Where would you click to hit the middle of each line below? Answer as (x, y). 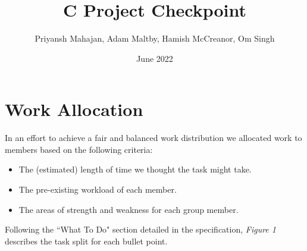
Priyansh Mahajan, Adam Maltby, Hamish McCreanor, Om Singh (155, 38)
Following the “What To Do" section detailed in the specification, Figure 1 (140, 229)
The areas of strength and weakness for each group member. (129, 209)
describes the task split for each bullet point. (86, 241)
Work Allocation (74, 109)
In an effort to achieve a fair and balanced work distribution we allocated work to (153, 138)
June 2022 (155, 58)
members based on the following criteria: (79, 149)
